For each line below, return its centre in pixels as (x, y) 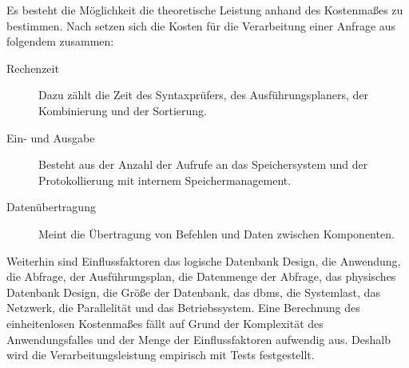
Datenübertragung (51, 207)
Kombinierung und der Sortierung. (123, 110)
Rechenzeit (33, 68)
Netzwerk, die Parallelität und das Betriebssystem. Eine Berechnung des (183, 308)
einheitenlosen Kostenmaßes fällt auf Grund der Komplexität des (165, 323)
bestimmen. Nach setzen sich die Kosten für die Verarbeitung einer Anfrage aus (201, 25)
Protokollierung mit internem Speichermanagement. (165, 180)
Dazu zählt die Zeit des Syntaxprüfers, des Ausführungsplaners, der (204, 95)
